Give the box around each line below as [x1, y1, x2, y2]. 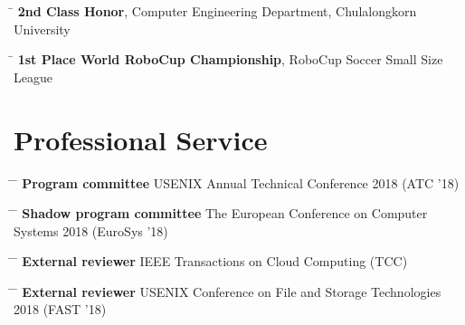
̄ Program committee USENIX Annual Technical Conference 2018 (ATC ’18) [14, 173, 460, 192]
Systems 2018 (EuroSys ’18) [14, 221, 168, 240]
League [14, 67, 52, 86]
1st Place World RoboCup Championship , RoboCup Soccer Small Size [17, 50, 443, 69]
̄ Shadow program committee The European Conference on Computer [14, 204, 428, 223]
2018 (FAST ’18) [14, 300, 107, 319]
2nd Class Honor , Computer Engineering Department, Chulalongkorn [17, 2, 417, 20]
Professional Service [14, 120, 268, 158]
